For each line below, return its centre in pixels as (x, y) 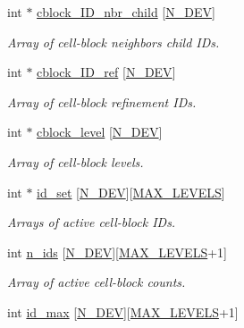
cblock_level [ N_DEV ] (100, 132)
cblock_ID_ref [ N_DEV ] (106, 72)
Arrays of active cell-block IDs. (92, 222)
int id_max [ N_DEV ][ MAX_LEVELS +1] (123, 311)
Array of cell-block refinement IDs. (102, 101)
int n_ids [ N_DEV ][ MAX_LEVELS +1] (117, 252)
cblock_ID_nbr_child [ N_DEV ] (126, 12)
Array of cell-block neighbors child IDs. (114, 42)
